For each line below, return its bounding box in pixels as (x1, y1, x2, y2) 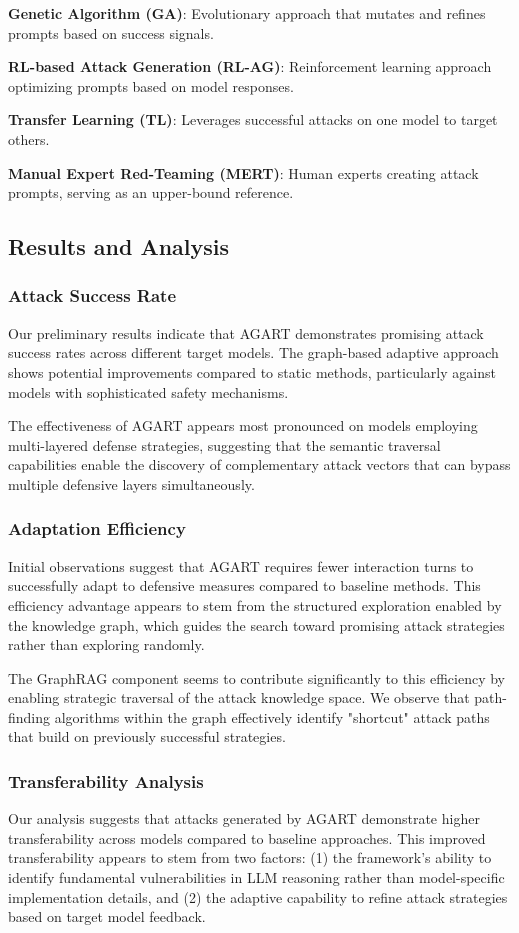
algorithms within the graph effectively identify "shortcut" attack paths (54, 706, 490, 727)
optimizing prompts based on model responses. (8, 75, 294, 96)
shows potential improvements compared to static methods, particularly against (8, 361, 496, 382)
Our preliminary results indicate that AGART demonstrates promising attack (8, 322, 484, 343)
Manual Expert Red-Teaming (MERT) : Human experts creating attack (8, 162, 479, 183)
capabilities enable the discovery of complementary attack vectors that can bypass (8, 454, 511, 475)
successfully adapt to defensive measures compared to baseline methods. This (8, 575, 481, 596)
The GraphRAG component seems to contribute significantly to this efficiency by (8, 667, 505, 688)
